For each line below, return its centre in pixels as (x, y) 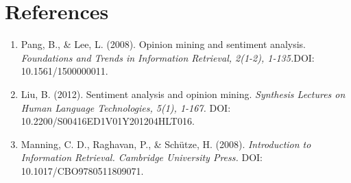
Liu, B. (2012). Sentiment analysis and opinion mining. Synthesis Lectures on (183, 94)
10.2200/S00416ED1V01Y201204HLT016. (108, 121)
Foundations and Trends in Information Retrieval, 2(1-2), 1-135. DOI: (168, 57)
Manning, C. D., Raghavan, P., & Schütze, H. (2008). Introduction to (166, 144)
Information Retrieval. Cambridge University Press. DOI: (142, 157)
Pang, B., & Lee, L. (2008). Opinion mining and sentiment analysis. (163, 44)
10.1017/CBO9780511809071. (82, 170)
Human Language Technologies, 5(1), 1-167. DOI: (126, 107)
